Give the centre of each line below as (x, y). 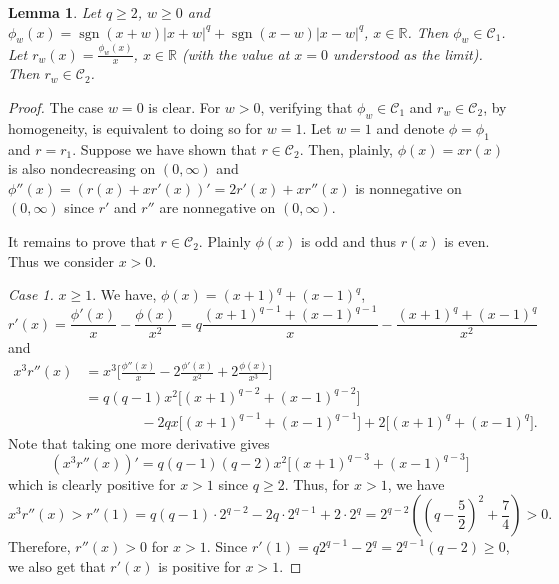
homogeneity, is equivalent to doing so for (135, 127)
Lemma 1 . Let (54, 12)
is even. (467, 240)
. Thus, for (317, 483)
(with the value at (235, 53)
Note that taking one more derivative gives (139, 442)
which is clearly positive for (92, 483)
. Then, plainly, (346, 148)
